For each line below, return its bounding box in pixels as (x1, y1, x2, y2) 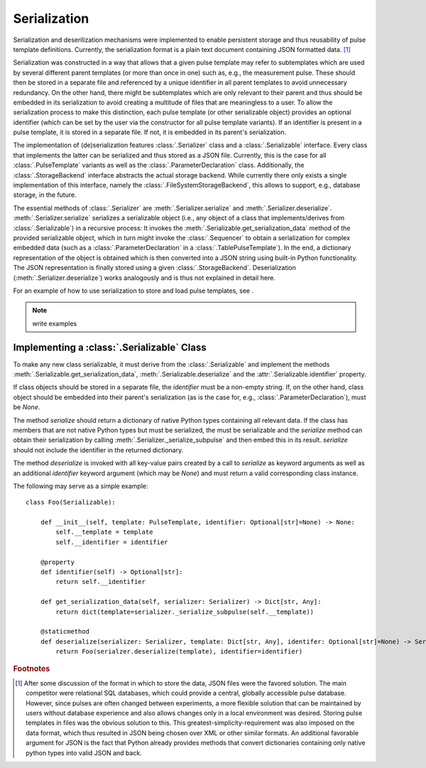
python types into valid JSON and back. (26, 748, 142, 757)
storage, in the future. (13, 190, 77, 199)
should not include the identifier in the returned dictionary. (13, 445, 184, 454)
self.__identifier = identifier (55, 538, 168, 546)
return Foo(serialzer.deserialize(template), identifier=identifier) (55, 647, 303, 656)
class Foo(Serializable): (26, 498, 116, 507)
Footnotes (13, 664, 50, 674)
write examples (32, 319, 77, 328)
